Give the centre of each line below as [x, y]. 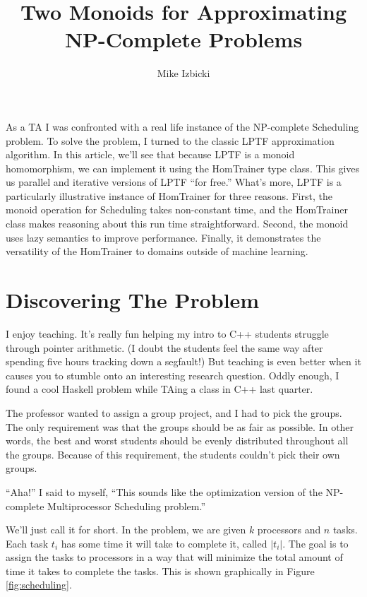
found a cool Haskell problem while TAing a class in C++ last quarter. [160, 389]
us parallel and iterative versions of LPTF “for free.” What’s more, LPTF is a [174, 182]
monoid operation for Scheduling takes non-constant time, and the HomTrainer [177, 209]
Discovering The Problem [133, 300]
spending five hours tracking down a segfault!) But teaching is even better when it [183, 361]
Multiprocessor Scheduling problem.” [127, 506]
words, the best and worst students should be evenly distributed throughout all [177, 441]
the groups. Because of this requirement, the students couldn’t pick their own [173, 454]
